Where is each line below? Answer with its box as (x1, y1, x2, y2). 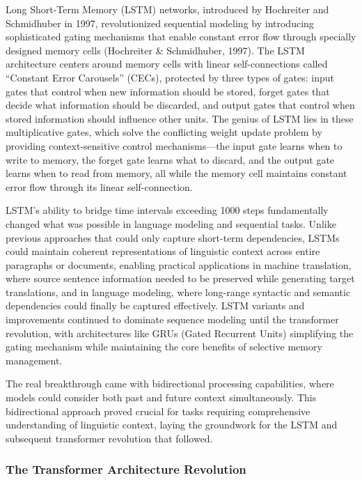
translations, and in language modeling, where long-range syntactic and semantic (6, 284, 351, 299)
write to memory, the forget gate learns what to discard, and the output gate (6, 152, 335, 167)
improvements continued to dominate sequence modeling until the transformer (6, 312, 339, 327)
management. (6, 353, 63, 367)
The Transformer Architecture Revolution (6, 460, 246, 478)
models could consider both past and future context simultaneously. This (6, 390, 317, 405)
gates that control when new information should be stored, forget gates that (6, 84, 330, 98)
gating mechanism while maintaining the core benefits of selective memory (6, 339, 322, 354)
